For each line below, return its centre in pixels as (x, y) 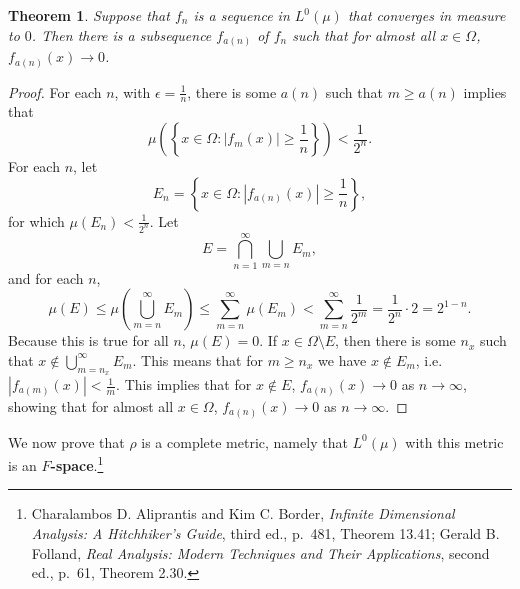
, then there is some (395, 340)
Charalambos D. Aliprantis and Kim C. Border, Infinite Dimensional (243, 513)
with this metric (454, 441)
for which (36, 220)
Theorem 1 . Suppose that (89, 15)
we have (342, 359)
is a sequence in (241, 15)
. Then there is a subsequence (121, 34)
